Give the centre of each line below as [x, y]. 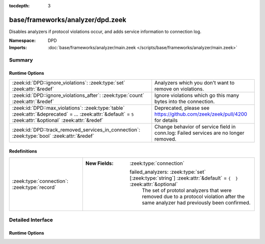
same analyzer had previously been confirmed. [196, 203]
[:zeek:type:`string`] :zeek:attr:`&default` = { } [184, 178]
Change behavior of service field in [195, 126]
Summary [21, 60]
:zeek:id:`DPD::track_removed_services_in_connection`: [76, 129]
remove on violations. [179, 89]
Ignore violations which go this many [197, 95]
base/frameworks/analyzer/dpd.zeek [68, 20]
